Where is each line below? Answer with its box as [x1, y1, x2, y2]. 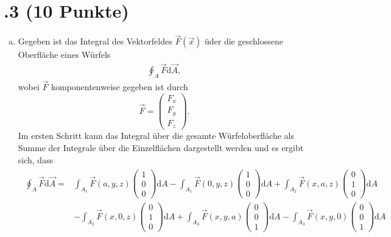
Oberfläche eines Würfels [18, 48, 111, 61]
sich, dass [18, 153, 54, 166]
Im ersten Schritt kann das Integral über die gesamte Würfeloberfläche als [18, 129, 294, 142]
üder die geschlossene [205, 35, 283, 48]
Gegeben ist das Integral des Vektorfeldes [18, 35, 172, 48]
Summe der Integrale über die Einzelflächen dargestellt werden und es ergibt [18, 141, 304, 154]
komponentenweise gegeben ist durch [51, 80, 188, 93]
